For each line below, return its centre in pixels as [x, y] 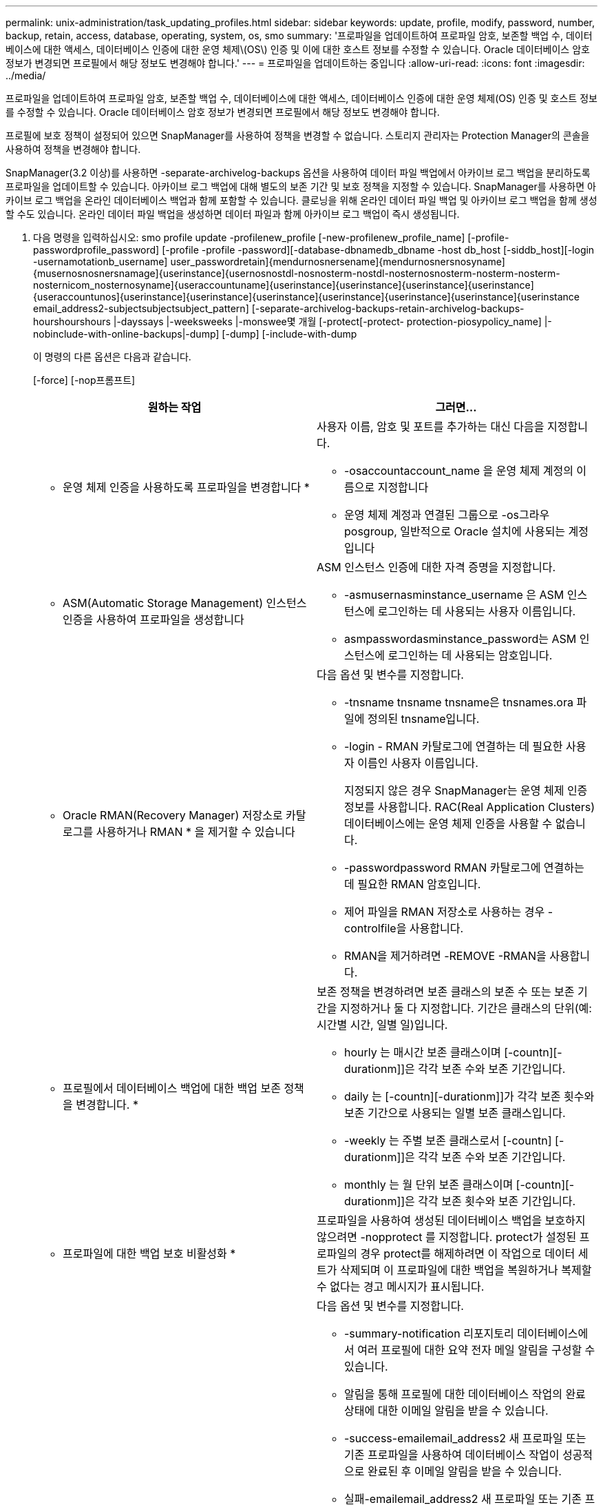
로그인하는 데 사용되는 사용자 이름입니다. [477, 611]
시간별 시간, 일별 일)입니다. [382, 1025]
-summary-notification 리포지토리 [429, 1333]
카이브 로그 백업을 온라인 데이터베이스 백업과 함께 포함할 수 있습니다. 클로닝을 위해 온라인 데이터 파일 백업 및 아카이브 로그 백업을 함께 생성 [301, 200]
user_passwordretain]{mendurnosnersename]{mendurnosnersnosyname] [338, 262]
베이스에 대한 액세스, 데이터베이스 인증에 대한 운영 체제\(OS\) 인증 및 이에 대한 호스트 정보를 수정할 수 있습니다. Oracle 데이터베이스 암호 [298, 49]
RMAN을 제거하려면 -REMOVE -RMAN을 [445, 956]
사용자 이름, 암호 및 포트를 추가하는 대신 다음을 [431, 427]
